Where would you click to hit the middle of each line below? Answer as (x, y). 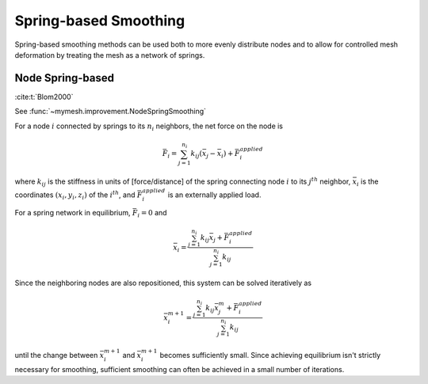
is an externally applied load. (214, 195)
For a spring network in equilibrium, (73, 212)
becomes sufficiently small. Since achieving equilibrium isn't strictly (270, 355)
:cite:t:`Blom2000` (44, 97)
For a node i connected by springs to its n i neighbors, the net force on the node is (149, 127)
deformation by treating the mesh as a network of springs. (110, 55)
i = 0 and (152, 213)
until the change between (56, 355)
